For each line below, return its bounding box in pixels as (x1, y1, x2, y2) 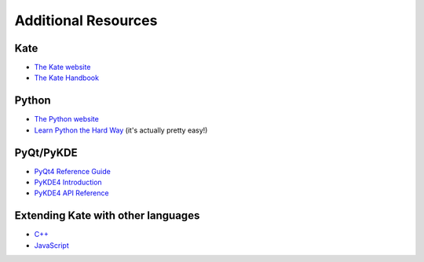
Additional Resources (14, 12, 158, 29)
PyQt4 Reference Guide (34, 166, 111, 176)
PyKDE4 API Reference (34, 188, 109, 198)
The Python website (34, 115, 100, 124)
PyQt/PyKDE (14, 146, 78, 159)
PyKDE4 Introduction (34, 177, 102, 187)
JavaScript (34, 240, 70, 250)
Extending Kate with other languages (14, 209, 200, 223)
